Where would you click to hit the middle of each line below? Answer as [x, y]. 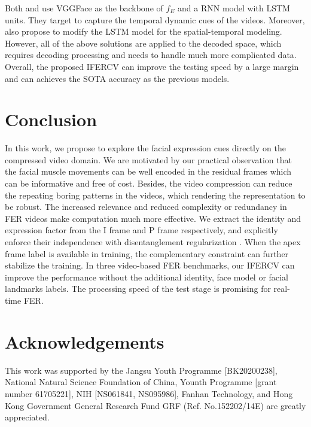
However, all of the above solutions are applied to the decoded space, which [143, 43]
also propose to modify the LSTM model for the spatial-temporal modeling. [144, 31]
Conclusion [51, 119]
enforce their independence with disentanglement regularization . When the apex [153, 242]
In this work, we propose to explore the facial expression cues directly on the [145, 148]
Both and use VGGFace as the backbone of [84, 8]
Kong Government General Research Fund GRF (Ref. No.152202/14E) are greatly [155, 405]
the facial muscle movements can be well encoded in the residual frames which [148, 171]
